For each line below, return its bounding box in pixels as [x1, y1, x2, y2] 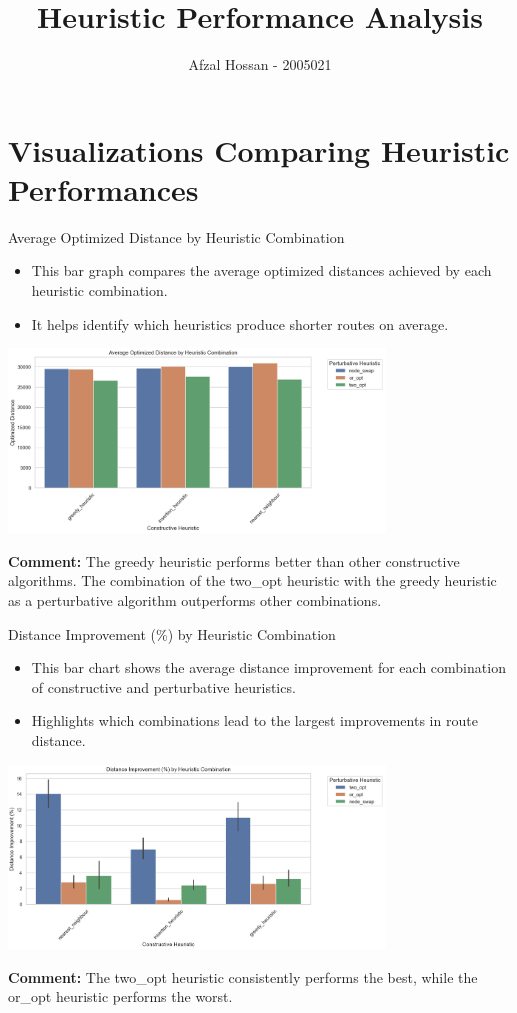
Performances [8, 168, 199, 209]
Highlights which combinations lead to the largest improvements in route [31, 710, 478, 731]
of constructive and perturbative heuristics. [31, 676, 296, 697]
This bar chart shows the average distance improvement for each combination [31, 657, 506, 678]
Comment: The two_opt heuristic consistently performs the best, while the [8, 966, 478, 987]
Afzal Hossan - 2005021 [188, 54, 332, 75]
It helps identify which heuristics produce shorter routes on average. [31, 313, 449, 334]
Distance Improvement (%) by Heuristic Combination [8, 623, 336, 644]
